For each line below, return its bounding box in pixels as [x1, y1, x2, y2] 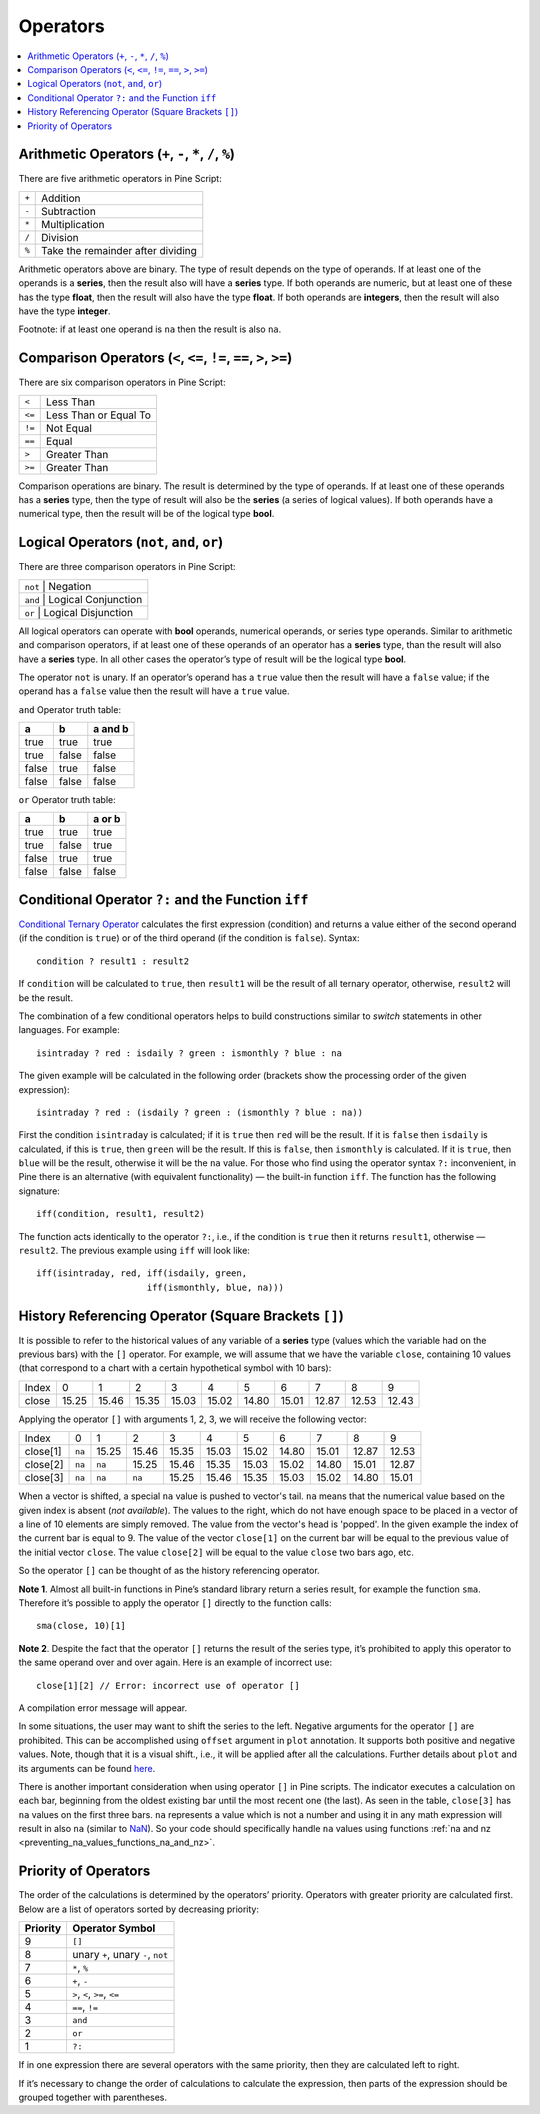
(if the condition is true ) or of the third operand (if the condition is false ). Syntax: [18, 932, 360, 944]
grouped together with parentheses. [18, 2091, 168, 2103]
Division [41, 230, 79, 244]
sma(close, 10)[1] [36, 1620, 127, 1632]
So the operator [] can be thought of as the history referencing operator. [18, 1565, 320, 1577]
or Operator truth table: [18, 794, 117, 806]
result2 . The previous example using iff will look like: [18, 1245, 250, 1257]
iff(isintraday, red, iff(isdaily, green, [36, 1268, 248, 1279]
